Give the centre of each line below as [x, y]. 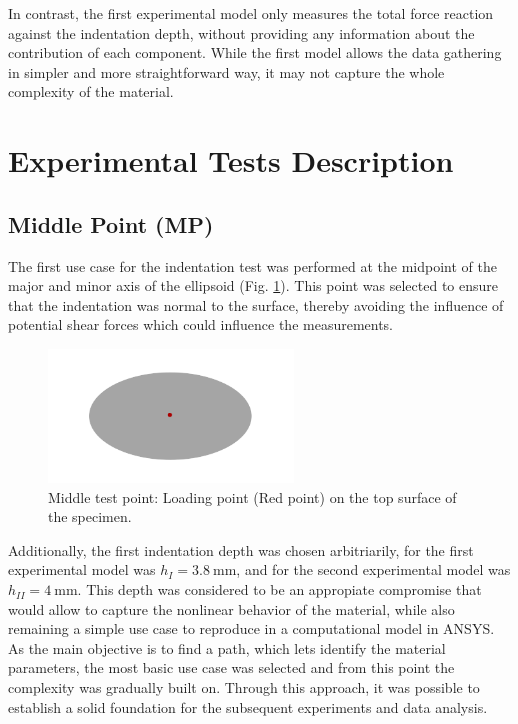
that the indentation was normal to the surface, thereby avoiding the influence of [256, 304]
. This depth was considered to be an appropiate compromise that [279, 589]
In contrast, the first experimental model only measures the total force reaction [251, 13]
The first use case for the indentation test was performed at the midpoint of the [252, 265]
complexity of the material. [91, 91]
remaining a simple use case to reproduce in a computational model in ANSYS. [251, 628]
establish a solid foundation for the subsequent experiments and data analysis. [248, 706]
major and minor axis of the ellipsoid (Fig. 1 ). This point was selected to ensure [253, 285]
